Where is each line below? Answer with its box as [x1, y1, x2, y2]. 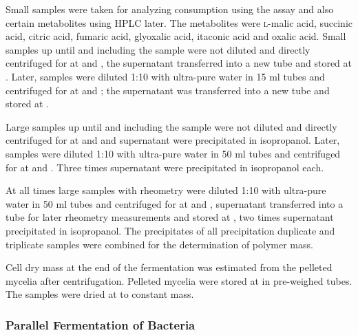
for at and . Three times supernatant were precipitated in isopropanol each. [6, 160, 324, 174]
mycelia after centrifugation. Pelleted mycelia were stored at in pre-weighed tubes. [6, 273, 352, 288]
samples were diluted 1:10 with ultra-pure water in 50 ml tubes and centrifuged [6, 146, 341, 160]
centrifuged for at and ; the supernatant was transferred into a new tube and [6, 83, 330, 97]
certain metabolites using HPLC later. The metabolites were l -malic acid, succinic [6, 15, 353, 30]
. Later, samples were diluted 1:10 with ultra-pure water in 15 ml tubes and [6, 69, 325, 83]
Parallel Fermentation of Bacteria [6, 316, 196, 333]
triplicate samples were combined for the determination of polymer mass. [6, 237, 313, 251]
